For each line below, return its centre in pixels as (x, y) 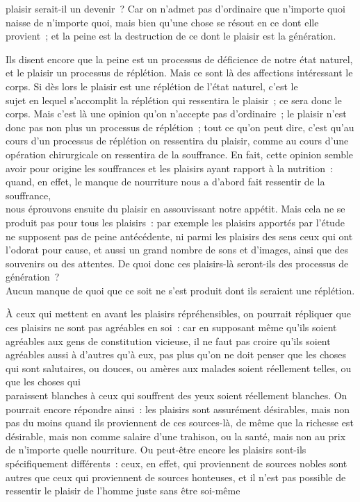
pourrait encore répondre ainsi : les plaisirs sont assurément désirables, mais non (178, 409)
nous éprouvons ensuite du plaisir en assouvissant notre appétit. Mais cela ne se (175, 209)
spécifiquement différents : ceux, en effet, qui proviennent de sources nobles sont (177, 463)
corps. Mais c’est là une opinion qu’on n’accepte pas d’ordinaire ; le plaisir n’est (176, 114)
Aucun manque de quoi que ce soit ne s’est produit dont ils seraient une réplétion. (180, 290)
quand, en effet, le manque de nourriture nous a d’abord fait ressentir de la (165, 182)
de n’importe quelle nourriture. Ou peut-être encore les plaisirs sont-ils (156, 450)
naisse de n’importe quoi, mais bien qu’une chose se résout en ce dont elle (162, 22)
